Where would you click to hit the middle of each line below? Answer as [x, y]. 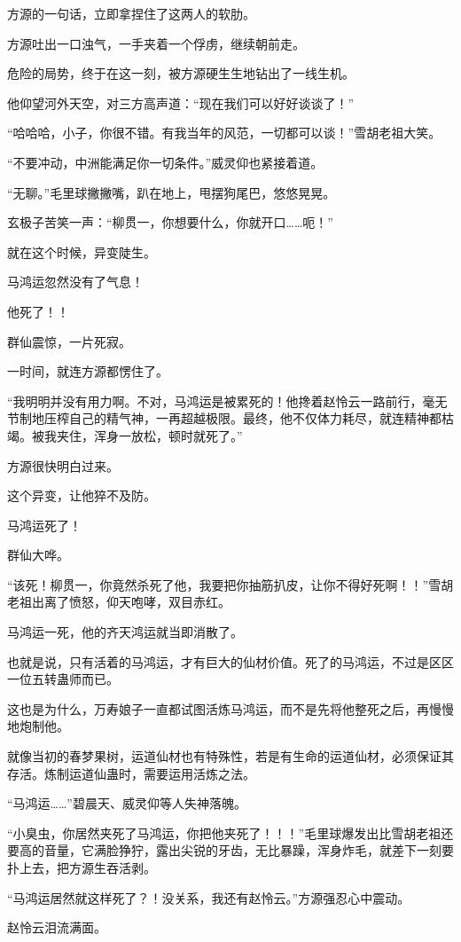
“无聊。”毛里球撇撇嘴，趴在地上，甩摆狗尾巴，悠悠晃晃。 [172, 192]
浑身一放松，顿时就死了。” [168, 435]
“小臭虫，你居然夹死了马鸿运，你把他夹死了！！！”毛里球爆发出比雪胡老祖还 [230, 832]
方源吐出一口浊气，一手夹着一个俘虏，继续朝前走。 [156, 43]
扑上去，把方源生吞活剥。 [82, 867]
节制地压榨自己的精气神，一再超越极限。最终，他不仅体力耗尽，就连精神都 [224, 418]
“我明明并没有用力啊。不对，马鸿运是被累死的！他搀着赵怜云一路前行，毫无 [227, 400]
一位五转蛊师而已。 [63, 679]
